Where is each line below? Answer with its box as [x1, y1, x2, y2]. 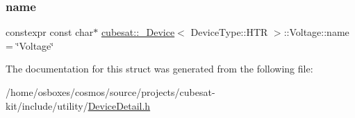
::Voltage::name [283, 25, 349, 39]
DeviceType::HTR [190, 25, 268, 39]
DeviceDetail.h [88, 98, 151, 112]
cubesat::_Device [101, 25, 175, 39]
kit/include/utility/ [6, 98, 88, 112]
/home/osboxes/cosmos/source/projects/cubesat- [6, 85, 215, 99]
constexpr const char [6, 25, 94, 39]
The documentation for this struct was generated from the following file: [6, 61, 313, 76]
